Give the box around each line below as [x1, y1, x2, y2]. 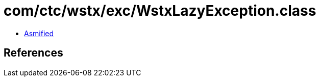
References [4, 46, 63, 60]
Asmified [24, 29, 54, 38]
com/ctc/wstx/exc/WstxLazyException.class [4, 2, 316, 19]
